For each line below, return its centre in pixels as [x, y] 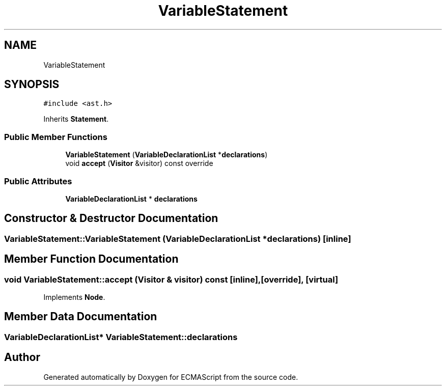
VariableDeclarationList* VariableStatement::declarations [121, 337]
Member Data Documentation [81, 317]
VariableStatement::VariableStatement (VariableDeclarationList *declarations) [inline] [178, 239]
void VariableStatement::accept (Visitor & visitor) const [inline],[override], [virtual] [171, 279]
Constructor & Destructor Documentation [111, 218]
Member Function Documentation [91, 259]
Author [22, 357]
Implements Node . [74, 297]
